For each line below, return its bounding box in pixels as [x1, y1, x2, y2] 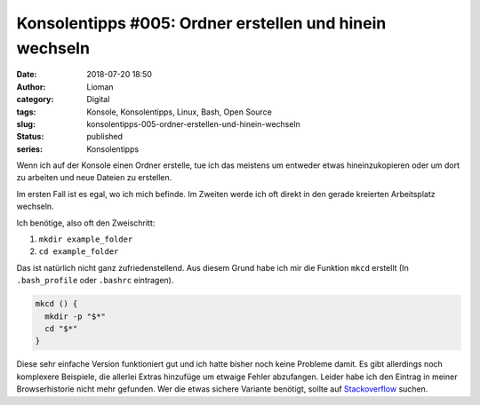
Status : [16, 131, 44, 142]
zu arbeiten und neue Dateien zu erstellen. [16, 172, 172, 183]
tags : [16, 107, 36, 117]
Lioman [86, 81, 115, 92]
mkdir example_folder [38, 234, 133, 244]
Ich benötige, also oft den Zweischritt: [16, 218, 156, 228]
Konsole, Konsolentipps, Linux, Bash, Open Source [86, 107, 273, 117]
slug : [16, 118, 36, 129]
